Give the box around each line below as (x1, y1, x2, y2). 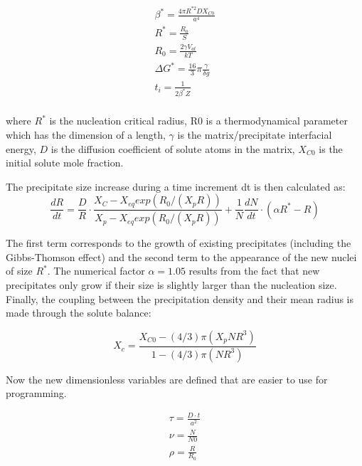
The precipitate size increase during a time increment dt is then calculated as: (6, 179, 346, 194)
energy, (6, 141, 36, 156)
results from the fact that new (188, 263, 320, 278)
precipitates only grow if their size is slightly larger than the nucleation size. (6, 277, 337, 292)
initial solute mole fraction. (6, 155, 124, 170)
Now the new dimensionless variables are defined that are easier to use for (6, 371, 328, 386)
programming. (6, 386, 67, 401)
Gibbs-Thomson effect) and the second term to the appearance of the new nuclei (6, 249, 357, 264)
